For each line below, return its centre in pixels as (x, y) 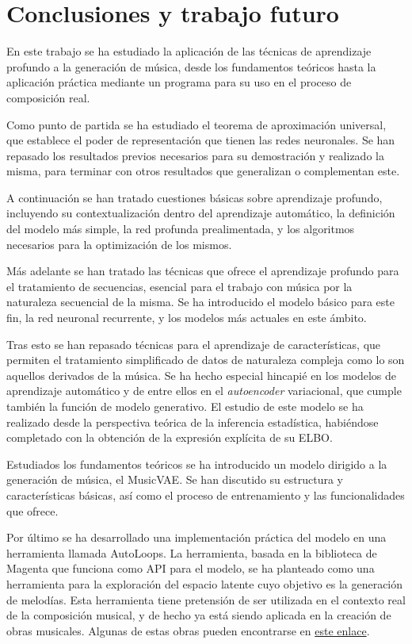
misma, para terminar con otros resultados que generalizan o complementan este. (203, 171)
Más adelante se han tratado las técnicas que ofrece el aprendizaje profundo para (203, 271)
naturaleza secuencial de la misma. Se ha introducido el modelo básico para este (200, 302)
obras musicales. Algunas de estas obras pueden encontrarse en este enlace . (188, 630)
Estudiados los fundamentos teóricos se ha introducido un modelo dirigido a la (197, 464)
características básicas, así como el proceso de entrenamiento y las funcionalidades (206, 494)
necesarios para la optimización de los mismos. (119, 244)
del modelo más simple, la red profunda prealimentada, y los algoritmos (181, 229)
